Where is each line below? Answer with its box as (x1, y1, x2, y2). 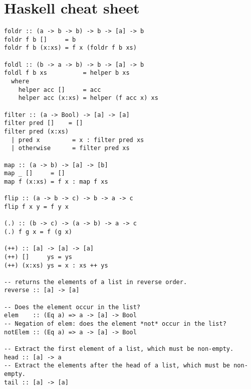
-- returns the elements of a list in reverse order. (4, 278, 187, 286)
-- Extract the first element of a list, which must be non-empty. (4, 345, 234, 353)
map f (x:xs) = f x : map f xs (4, 178, 108, 185)
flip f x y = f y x (4, 203, 69, 210)
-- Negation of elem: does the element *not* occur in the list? (4, 320, 226, 328)
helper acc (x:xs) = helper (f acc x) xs (18, 94, 158, 102)
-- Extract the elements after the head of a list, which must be (4, 362, 230, 369)
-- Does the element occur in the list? (4, 303, 141, 311)
